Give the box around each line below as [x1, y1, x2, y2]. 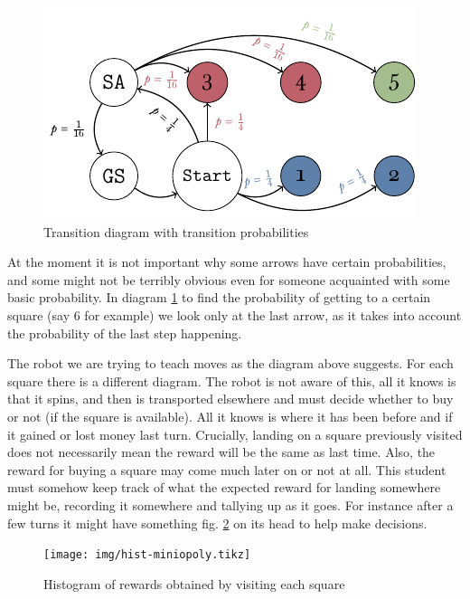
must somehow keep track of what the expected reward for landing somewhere [7, 478, 441, 497]
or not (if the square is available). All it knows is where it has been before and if [7, 406, 453, 425]
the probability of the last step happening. [7, 323, 242, 342]
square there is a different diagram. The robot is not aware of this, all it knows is [7, 371, 456, 390]
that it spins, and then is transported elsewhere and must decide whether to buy [7, 389, 454, 408]
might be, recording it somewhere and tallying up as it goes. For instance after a [7, 495, 454, 514]
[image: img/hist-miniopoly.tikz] [43, 548, 251, 562]
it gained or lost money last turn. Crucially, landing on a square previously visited [7, 424, 463, 443]
